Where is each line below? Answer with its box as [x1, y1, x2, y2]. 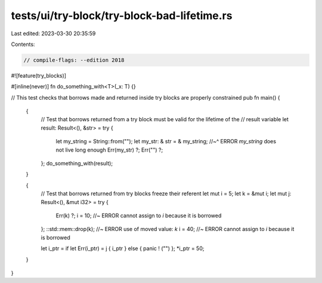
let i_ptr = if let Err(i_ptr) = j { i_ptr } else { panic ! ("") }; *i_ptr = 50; [41, 245, 205, 252]
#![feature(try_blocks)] [11, 72, 67, 79]
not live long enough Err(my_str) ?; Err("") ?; [55, 146, 163, 153]
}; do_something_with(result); [41, 160, 113, 167]
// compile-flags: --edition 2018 [23, 57, 125, 63]
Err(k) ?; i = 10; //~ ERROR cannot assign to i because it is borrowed [55, 212, 222, 219]
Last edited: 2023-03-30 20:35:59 [11, 30, 96, 37]
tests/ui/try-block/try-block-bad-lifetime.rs [11, 9, 233, 22]
